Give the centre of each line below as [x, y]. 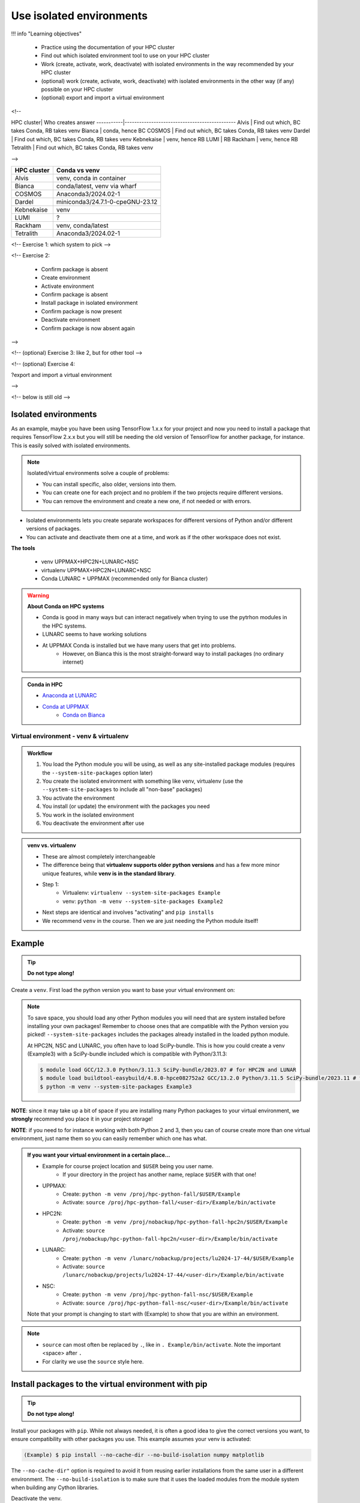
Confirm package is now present [82, 311]
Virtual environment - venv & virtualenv [70, 736]
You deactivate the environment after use [93, 823]
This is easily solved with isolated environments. [71, 445]
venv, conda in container [91, 179]
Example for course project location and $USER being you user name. [128, 1166]
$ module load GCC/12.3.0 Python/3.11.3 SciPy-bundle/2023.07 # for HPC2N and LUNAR [168, 1070]
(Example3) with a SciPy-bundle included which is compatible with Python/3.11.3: [127, 1054]
